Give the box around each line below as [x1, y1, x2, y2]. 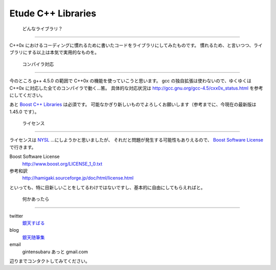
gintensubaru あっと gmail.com [22, 249, 88, 255]
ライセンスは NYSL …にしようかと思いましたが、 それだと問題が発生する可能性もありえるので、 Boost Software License [9, 137, 263, 143]
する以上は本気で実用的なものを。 [27, 49, 100, 56]
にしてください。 [9, 92, 45, 98]
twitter [9, 213, 24, 219]
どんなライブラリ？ [22, 26, 63, 32]
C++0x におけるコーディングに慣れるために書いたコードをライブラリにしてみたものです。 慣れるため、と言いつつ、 [9, 42, 254, 48]
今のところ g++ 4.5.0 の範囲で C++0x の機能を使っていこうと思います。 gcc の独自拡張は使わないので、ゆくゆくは [9, 78, 251, 84]
